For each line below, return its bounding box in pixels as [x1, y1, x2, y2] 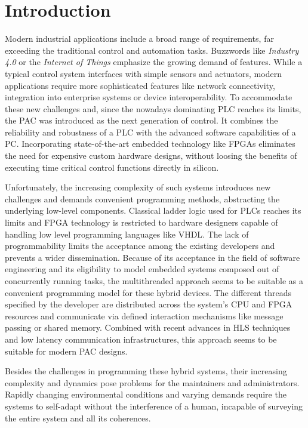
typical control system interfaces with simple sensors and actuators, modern [5, 67, 282, 79]
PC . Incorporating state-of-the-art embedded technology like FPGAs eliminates [5, 137, 295, 150]
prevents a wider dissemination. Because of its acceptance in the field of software [5, 251, 300, 263]
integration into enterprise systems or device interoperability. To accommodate [5, 91, 292, 103]
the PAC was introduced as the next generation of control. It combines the [5, 114, 278, 127]
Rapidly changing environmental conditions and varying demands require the [5, 388, 287, 401]
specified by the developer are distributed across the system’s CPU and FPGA [5, 298, 292, 310]
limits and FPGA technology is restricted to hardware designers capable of [5, 216, 278, 229]
